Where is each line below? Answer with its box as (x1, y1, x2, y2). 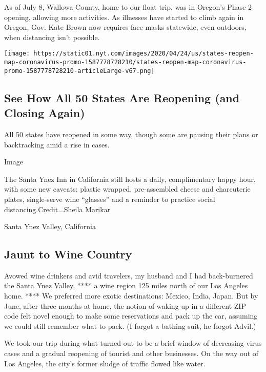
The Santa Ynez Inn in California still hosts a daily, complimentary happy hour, (4, 173, 256, 184)
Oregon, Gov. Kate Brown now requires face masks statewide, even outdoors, (4, 22, 247, 32)
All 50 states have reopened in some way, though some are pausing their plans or (4, 128, 258, 139)
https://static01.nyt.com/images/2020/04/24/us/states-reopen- (33, 50, 254, 58)
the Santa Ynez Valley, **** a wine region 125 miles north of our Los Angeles (4, 280, 248, 291)
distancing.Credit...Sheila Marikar (4, 203, 111, 214)
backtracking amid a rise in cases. (4, 139, 110, 150)
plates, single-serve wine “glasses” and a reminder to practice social (4, 193, 215, 204)
